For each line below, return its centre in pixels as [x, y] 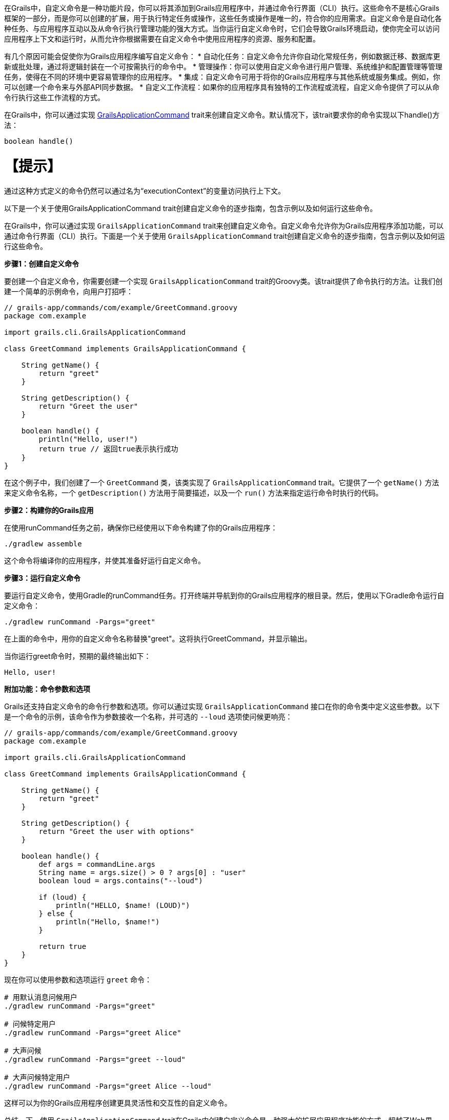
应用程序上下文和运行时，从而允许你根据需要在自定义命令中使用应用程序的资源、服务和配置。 [162, 39]
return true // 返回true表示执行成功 [108, 449]
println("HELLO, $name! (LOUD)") [123, 905]
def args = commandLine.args [97, 864]
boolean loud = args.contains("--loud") [121, 880]
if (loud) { [63, 897]
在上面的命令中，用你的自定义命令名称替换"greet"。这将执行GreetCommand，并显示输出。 [158, 638]
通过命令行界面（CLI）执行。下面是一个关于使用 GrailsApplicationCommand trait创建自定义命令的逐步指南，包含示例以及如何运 [224, 236]
